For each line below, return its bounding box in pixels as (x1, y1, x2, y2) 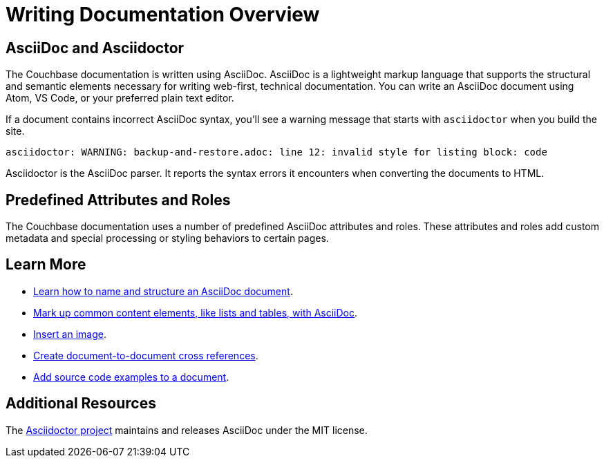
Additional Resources (6, 395, 156, 413)
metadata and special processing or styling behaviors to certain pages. (6, 232, 329, 245)
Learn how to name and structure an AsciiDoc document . (33, 285, 293, 297)
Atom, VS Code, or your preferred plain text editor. (6, 92, 234, 104)
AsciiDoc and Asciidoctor (6, 39, 185, 57)
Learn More (6, 256, 86, 274)
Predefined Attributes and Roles (6, 191, 231, 209)
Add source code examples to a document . (33, 370, 229, 383)
